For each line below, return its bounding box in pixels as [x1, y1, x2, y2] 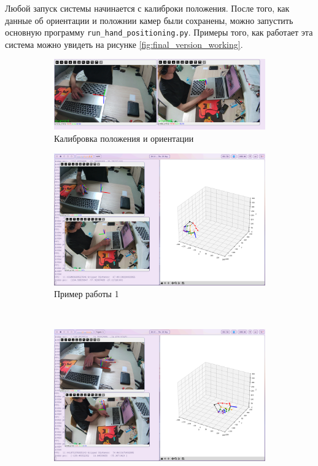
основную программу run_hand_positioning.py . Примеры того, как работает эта [5, 26, 313, 39]
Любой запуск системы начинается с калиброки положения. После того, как [5, 2, 290, 14]
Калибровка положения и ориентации [54, 131, 194, 144]
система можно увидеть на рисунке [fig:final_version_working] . [5, 37, 243, 50]
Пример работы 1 [54, 287, 119, 300]
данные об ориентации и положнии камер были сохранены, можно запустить [5, 14, 293, 26]
